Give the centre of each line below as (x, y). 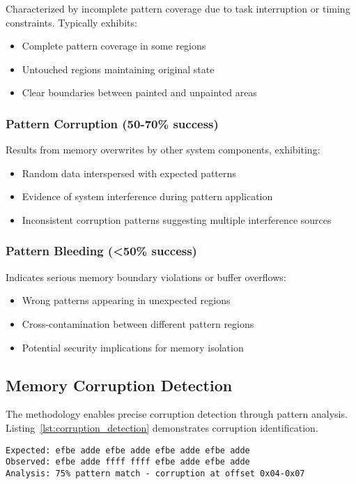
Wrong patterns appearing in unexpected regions (126, 300)
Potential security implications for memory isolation (133, 347)
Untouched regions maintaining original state (118, 69)
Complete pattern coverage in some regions (114, 46)
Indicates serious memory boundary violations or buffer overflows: (146, 277)
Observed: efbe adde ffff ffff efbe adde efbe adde (128, 462)
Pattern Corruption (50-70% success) (112, 123)
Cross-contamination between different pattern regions (138, 323)
